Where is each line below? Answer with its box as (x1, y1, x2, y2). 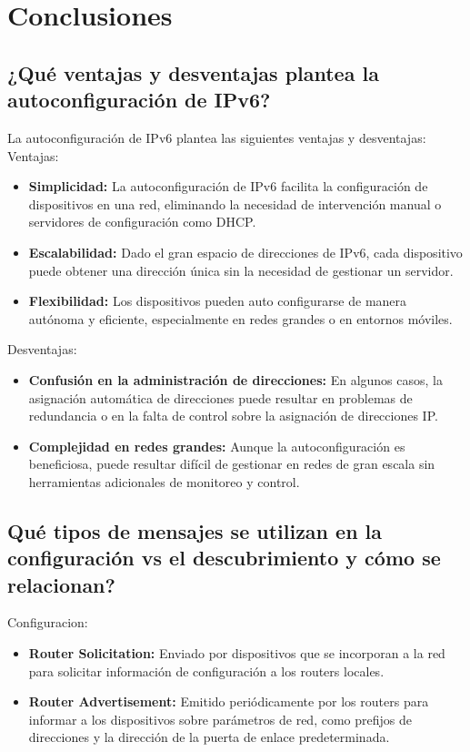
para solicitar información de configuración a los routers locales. (28, 661, 385, 680)
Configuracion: (7, 613, 88, 632)
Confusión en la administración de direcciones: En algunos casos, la (28, 370, 443, 389)
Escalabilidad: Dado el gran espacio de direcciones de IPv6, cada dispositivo (28, 242, 463, 261)
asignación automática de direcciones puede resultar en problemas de (28, 388, 413, 407)
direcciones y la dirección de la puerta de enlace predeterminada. (28, 727, 390, 747)
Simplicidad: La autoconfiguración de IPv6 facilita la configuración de (28, 177, 428, 196)
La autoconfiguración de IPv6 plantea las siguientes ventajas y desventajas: (7, 127, 426, 147)
